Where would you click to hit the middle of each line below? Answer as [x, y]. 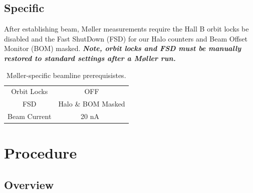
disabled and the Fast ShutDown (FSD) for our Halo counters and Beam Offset [126, 38]
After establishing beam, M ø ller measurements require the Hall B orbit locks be [126, 29]
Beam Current [30, 116]
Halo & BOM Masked [92, 104]
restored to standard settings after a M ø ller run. [90, 58]
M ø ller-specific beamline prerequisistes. [66, 75]
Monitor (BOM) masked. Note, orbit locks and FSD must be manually [123, 48]
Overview [29, 184]
